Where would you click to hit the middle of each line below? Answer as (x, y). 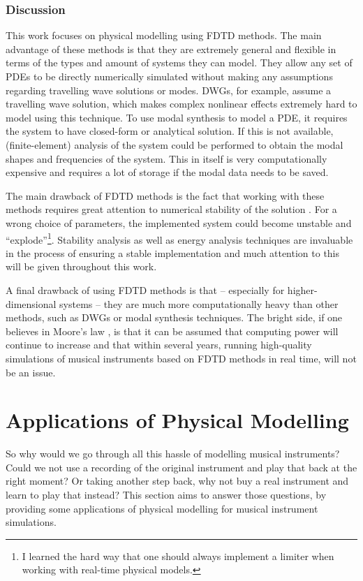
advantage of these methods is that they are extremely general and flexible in (171, 49)
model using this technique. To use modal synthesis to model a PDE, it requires (177, 117)
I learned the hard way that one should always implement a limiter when (178, 556)
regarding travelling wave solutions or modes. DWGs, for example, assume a (169, 90)
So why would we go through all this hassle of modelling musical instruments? (173, 454)
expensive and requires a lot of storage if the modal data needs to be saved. (167, 172)
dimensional (31, 303)
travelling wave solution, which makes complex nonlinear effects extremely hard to (181, 104)
